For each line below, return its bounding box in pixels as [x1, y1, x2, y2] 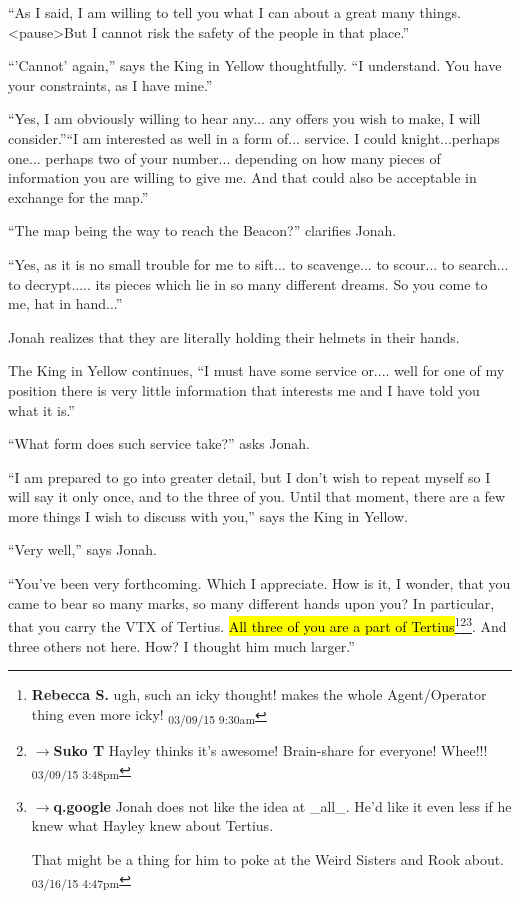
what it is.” [8, 399, 75, 420]
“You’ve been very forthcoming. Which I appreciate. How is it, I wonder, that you [8, 573, 511, 594]
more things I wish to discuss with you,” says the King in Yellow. [8, 505, 408, 526]
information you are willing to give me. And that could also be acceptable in [8, 167, 477, 188]
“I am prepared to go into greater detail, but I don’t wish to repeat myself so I [8, 466, 491, 487]
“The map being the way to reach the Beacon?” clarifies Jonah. [8, 220, 397, 241]
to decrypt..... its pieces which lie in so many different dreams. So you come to [8, 273, 488, 294]
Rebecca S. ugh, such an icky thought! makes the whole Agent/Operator [31, 684, 487, 705]
